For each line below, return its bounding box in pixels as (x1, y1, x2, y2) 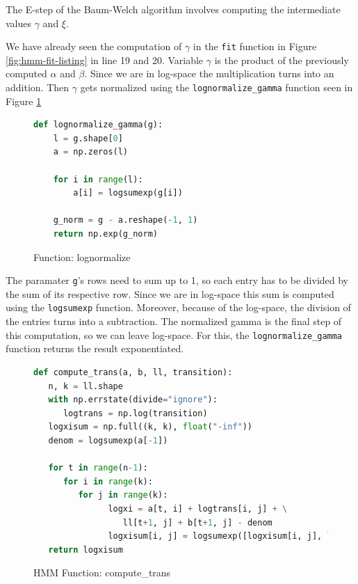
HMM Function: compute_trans (33, 565, 171, 580)
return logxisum (48, 544, 123, 555)
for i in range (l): (53, 174, 143, 184)
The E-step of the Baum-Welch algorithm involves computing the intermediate (6, 2, 341, 16)
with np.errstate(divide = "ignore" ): (48, 395, 218, 405)
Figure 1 (6, 93, 42, 108)
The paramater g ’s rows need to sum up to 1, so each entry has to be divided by (6, 273, 348, 287)
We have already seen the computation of (6, 39, 182, 54)
